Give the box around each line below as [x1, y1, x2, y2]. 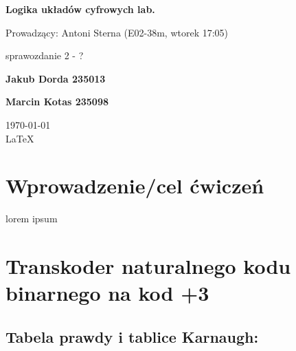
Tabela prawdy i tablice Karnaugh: [5, 326, 259, 347]
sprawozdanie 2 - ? [5, 48, 84, 63]
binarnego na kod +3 [5, 279, 209, 307]
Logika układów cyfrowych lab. [5, 2, 155, 16]
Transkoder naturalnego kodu [5, 252, 291, 280]
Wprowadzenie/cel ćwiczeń [5, 171, 264, 200]
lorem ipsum [5, 211, 58, 226]
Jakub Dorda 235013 [5, 71, 106, 85]
